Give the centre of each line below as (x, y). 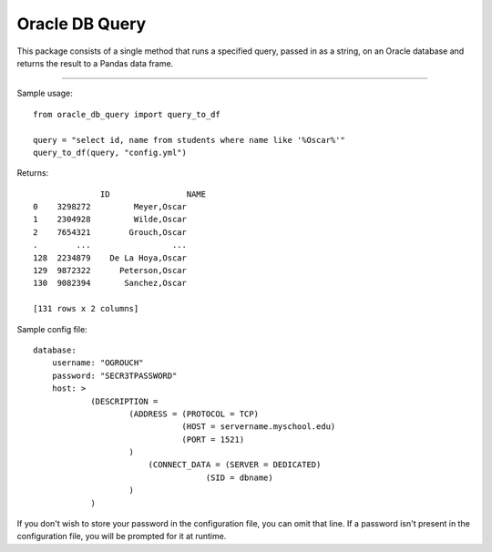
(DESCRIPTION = (124, 401)
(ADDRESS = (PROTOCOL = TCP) (194, 414)
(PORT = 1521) (213, 439)
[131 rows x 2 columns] (86, 309)
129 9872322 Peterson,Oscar (110, 271)
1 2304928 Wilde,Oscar (110, 220)
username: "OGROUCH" (97, 363)
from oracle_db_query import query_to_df (127, 114)
